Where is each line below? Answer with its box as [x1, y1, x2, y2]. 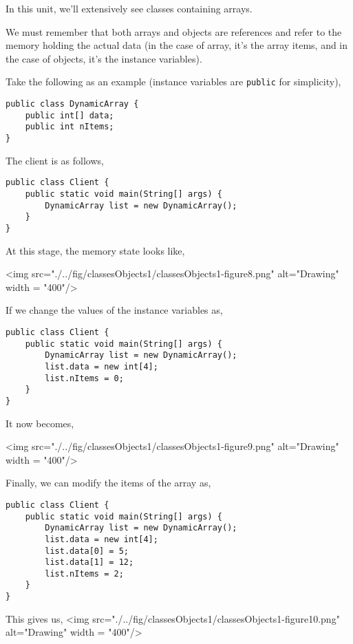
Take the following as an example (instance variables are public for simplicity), [6, 74, 341, 89]
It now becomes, [6, 416, 74, 430]
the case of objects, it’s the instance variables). [6, 51, 202, 65]
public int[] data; [25, 110, 114, 120]
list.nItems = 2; [45, 568, 124, 579]
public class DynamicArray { [6, 99, 139, 109]
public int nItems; [25, 122, 114, 132]
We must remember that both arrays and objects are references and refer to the [6, 24, 342, 39]
